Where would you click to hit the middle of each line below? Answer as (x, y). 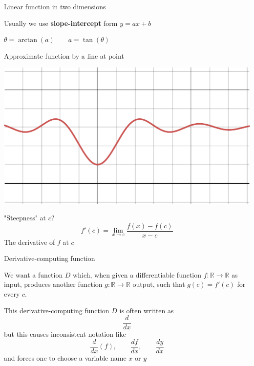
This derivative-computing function (57, 310)
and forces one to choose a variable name (65, 357)
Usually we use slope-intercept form (61, 23)
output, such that (159, 284)
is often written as (147, 310)
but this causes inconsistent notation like (65, 334)
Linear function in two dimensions (55, 6)
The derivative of (30, 242)
